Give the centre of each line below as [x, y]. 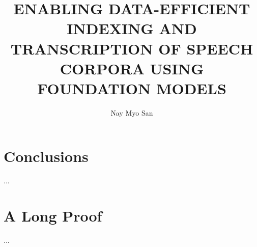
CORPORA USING [132, 68]
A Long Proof [53, 216]
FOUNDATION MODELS [132, 88]
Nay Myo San [132, 112]
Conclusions [46, 156]
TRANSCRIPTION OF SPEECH [132, 48]
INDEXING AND [132, 28]
